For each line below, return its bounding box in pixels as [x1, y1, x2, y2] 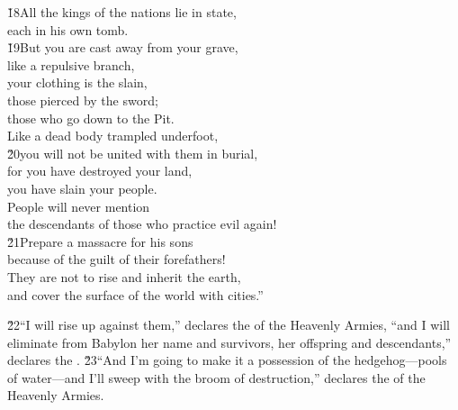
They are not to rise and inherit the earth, [7, 267, 241, 286]
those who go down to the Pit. [7, 108, 175, 127]
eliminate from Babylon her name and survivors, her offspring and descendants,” [7, 333, 452, 351]
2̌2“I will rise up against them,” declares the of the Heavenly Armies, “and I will [7, 315, 450, 334]
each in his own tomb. [7, 20, 129, 39]
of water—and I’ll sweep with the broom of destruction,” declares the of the [7, 368, 426, 387]
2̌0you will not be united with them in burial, [7, 143, 258, 162]
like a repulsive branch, [7, 55, 135, 74]
